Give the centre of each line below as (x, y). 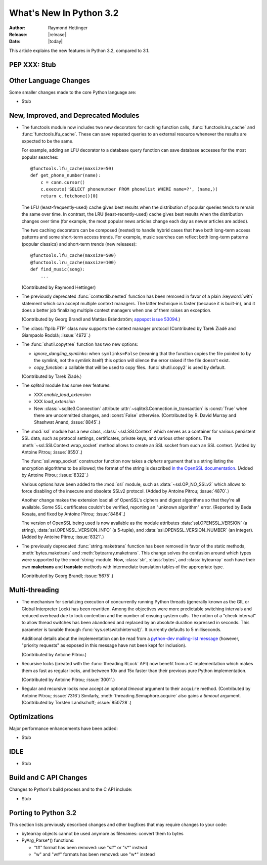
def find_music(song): (58, 269)
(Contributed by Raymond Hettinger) (59, 287)
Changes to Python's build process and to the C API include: (71, 789)
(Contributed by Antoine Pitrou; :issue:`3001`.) (68, 680)
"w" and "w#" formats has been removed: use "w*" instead (94, 854)
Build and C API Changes (48, 778)
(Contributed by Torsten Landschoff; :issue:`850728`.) (77, 703)
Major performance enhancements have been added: (64, 728)
